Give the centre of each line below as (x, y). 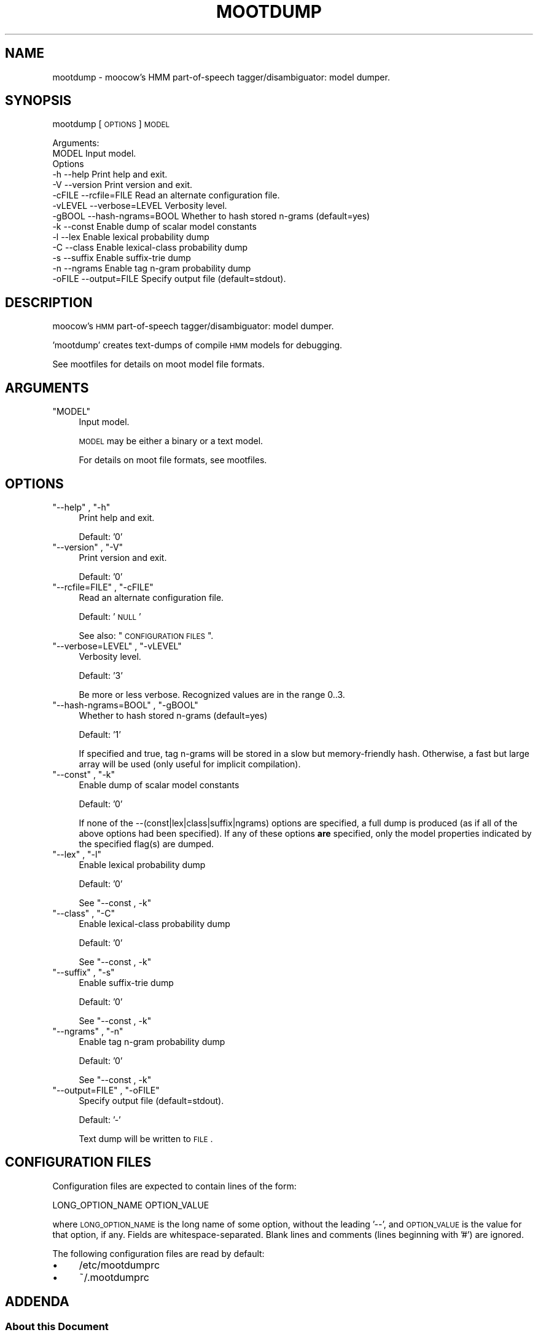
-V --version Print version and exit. (123, 185)
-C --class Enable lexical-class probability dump (150, 248)
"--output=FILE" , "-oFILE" (106, 1090)
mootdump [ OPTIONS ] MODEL (111, 124)
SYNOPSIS (38, 101)
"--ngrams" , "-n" (88, 1031)
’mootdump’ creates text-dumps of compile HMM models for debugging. (197, 345)
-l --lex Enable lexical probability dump (131, 237)
